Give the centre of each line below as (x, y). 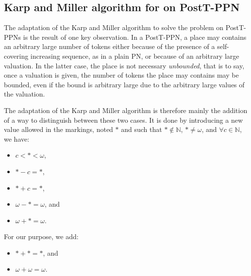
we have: (17, 138)
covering (16, 56)
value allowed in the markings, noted (59, 129)
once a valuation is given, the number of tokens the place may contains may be (121, 75)
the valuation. (25, 94)
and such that (142, 129)
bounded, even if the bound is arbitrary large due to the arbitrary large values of (124, 84)
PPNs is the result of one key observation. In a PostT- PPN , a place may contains (125, 37)
